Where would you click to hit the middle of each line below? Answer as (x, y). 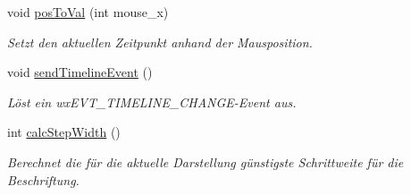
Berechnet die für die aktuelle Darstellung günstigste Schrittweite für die (205, 161)
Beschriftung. (43, 179)
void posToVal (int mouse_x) (88, 12)
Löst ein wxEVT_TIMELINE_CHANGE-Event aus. (152, 102)
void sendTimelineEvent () (80, 72)
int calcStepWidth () (64, 132)
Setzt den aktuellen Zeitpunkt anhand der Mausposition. (160, 42)
